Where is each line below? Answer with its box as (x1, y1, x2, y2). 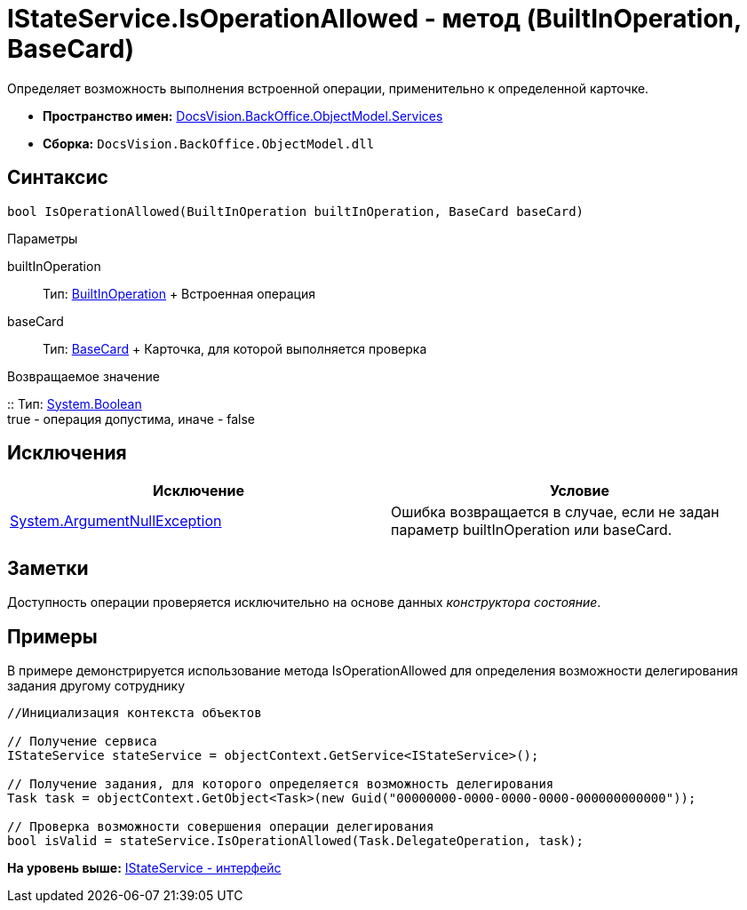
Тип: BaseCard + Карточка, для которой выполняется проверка (43, 340, 427, 356)
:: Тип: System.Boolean (7, 395, 142, 411)
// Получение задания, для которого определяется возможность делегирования (7, 777, 554, 792)
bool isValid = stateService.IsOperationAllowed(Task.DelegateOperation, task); (7, 834, 584, 849)
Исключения (7, 442, 127, 465)
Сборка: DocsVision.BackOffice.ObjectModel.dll (43, 135, 375, 151)
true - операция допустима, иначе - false (7, 411, 256, 427)
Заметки (7, 556, 89, 579)
